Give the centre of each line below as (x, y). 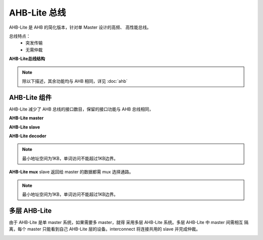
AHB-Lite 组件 (30, 97)
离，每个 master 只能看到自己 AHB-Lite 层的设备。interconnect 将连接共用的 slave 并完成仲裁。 (105, 229)
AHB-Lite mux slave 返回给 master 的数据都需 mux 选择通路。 (71, 172)
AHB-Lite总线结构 (27, 59)
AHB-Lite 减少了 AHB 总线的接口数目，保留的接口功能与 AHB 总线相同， (81, 109)
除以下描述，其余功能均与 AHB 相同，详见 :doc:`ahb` (75, 81)
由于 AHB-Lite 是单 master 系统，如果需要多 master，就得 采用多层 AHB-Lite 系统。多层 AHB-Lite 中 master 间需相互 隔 (129, 222)
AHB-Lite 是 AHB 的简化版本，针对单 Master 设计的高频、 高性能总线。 (80, 27)
